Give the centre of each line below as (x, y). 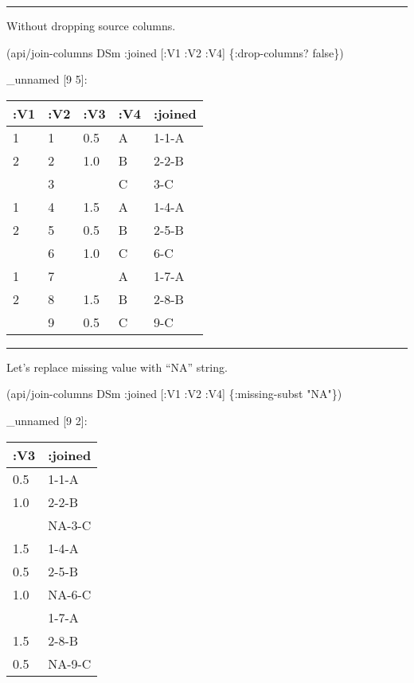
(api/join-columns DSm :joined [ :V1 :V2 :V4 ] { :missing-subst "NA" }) (174, 394)
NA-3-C (70, 525)
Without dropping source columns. (91, 25)
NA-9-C (70, 663)
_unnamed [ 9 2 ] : (47, 420)
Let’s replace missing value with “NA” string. (117, 367)
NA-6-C (70, 594)
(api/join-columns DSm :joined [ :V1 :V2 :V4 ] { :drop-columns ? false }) (175, 52)
